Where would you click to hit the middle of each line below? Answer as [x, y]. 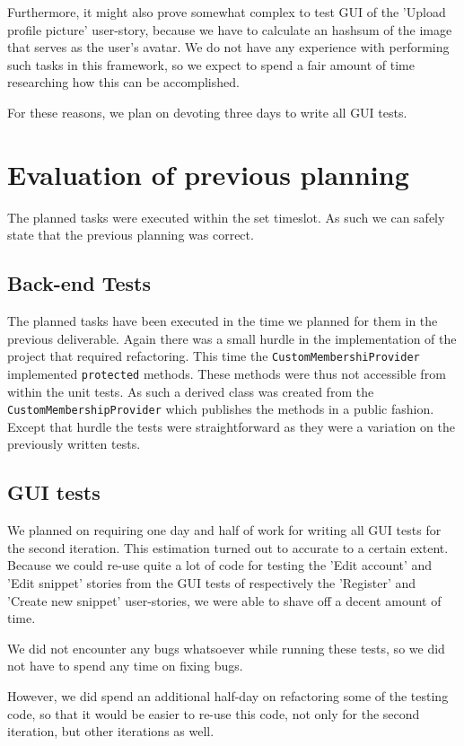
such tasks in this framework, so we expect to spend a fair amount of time [211, 64]
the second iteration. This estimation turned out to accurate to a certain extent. [228, 547]
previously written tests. [74, 444]
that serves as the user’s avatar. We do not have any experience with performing [228, 47]
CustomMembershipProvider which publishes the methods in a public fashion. [221, 409]
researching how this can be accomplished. [123, 82]
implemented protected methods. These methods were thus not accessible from [227, 373]
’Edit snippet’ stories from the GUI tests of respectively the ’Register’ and [211, 583]
